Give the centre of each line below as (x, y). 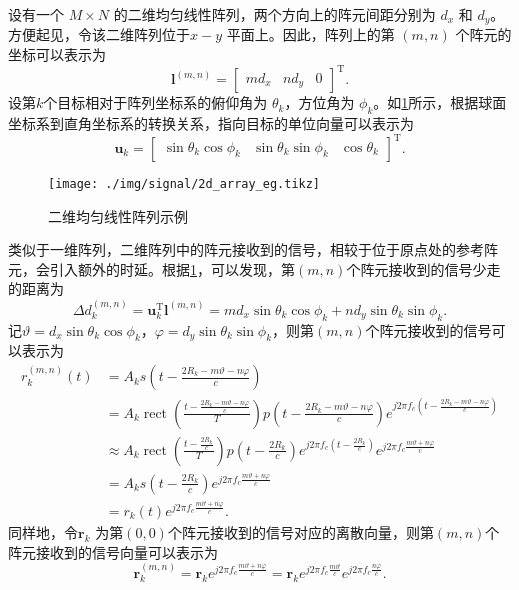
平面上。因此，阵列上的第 (310, 34)
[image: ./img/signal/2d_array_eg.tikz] (184, 184)
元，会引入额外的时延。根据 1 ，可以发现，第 (151, 268)
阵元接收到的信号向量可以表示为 (113, 551)
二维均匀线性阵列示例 (118, 215)
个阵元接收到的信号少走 (423, 268)
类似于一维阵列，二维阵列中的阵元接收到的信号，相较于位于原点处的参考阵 (253, 249)
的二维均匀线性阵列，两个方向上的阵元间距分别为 (274, 14)
